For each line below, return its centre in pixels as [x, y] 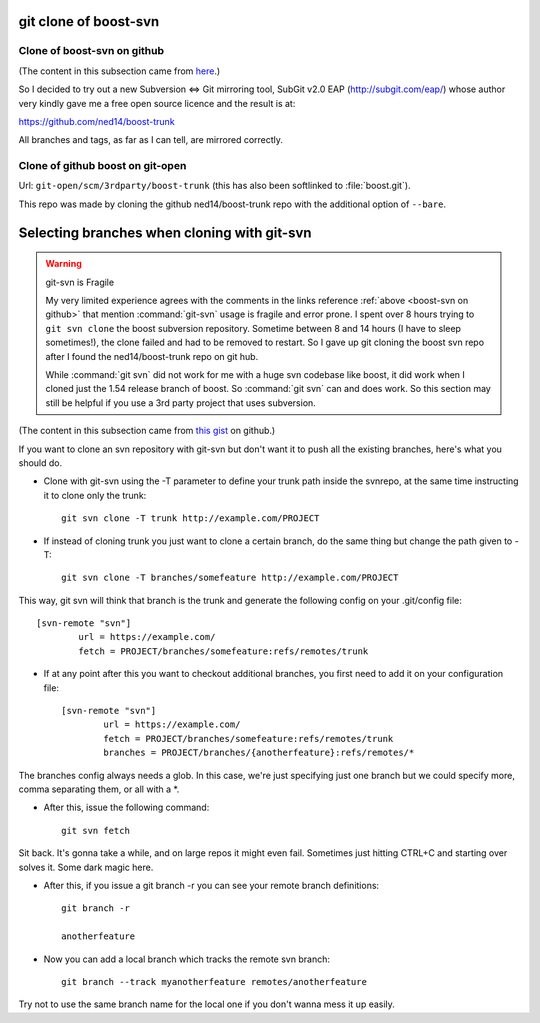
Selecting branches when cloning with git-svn [165, 232]
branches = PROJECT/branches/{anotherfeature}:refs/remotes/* [259, 753]
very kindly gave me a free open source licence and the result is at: [157, 103]
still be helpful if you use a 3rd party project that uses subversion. [181, 402]
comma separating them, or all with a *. [99, 789]
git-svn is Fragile [80, 282]
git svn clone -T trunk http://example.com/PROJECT [190, 518]
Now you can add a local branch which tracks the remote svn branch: [186, 959]
